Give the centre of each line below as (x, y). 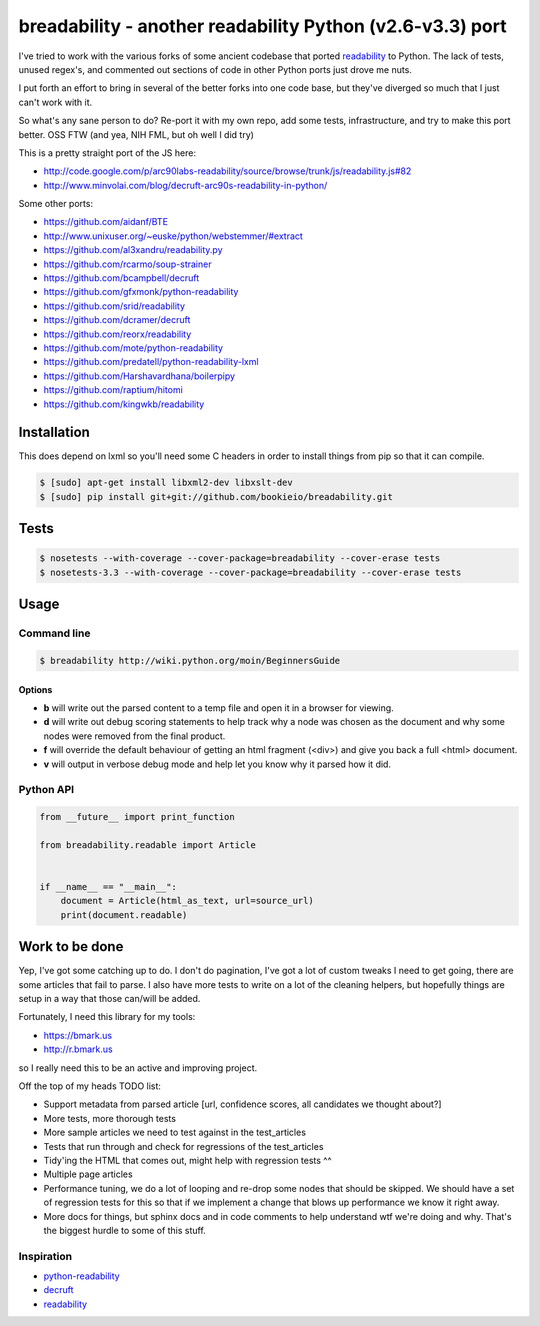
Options (35, 689)
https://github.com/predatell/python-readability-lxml (151, 362)
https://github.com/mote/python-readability (133, 347)
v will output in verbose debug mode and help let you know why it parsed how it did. (217, 764)
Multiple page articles (88, 1174)
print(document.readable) (124, 914)
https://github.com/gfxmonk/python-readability (141, 292)
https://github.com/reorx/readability (117, 334)
